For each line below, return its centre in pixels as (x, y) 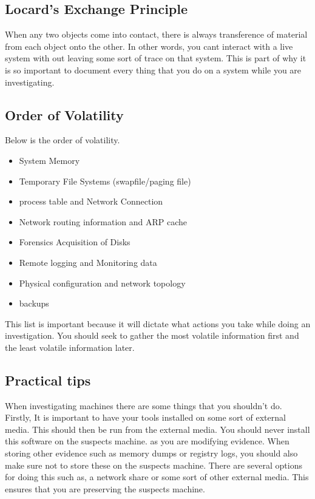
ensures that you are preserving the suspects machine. (105, 488)
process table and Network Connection (91, 201)
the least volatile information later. (70, 347)
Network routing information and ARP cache (103, 221)
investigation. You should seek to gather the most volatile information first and (152, 335)
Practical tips (48, 380)
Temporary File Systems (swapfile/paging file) (105, 181)
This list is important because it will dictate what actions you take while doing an (158, 323)
